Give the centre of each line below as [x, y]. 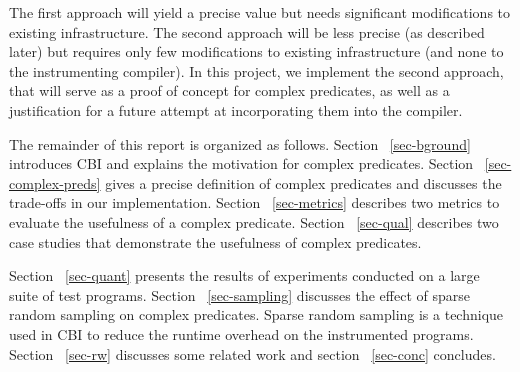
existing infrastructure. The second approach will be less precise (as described [247, 31]
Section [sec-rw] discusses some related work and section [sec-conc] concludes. [252, 353]
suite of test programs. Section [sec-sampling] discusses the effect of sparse [239, 294]
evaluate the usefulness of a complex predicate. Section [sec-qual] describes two [254, 221]
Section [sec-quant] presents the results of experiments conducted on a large [244, 275]
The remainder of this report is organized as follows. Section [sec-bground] [240, 143]
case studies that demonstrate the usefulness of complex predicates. [215, 241]
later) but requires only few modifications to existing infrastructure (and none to [256, 51]
